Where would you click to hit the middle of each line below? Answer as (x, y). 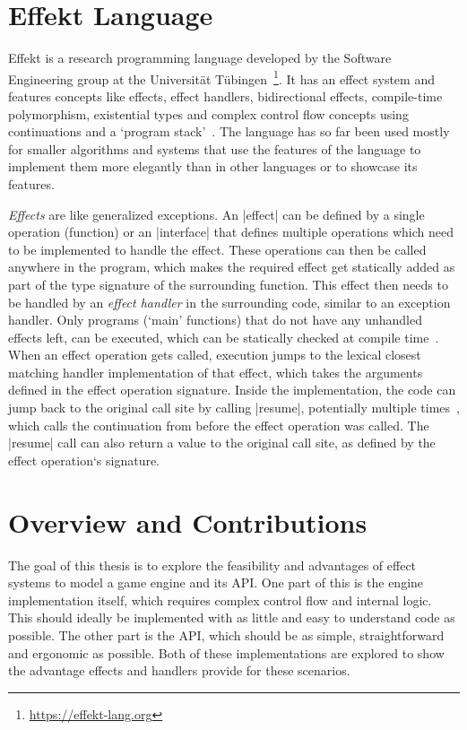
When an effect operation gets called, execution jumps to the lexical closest (215, 355)
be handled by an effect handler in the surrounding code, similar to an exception (229, 302)
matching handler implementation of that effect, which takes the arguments (216, 372)
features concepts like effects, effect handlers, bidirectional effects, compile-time (225, 96)
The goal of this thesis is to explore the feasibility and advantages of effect (212, 565)
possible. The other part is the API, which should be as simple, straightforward (226, 634)
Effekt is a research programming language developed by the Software (200, 58)
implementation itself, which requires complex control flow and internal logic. (220, 600)
